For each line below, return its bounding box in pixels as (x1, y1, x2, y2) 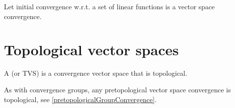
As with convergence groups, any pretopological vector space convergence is (4, 84, 231, 94)
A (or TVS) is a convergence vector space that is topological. (4, 68, 187, 78)
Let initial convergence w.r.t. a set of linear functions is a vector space (4, 1, 215, 11)
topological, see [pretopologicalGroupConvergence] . (4, 94, 157, 104)
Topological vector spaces (4, 40, 179, 60)
